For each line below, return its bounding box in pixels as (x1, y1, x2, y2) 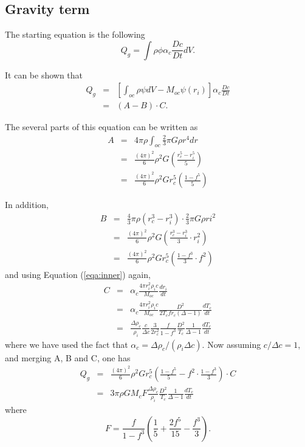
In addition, (5, 198, 49, 211)
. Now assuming (202, 338, 261, 350)
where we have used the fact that (5, 338, 128, 350)
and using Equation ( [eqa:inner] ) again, (5, 268, 151, 280)
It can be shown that (5, 68, 83, 81)
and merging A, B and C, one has (5, 351, 131, 364)
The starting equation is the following (5, 28, 145, 41)
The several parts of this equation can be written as (5, 120, 198, 133)
